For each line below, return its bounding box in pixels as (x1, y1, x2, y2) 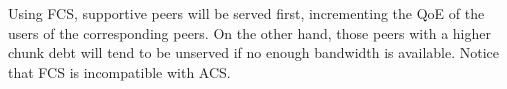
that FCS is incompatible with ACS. (8, 61, 231, 82)
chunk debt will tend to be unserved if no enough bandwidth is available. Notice (8, 42, 500, 63)
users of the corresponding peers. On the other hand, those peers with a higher (8, 22, 491, 43)
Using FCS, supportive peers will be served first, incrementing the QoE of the (8, 3, 485, 23)
